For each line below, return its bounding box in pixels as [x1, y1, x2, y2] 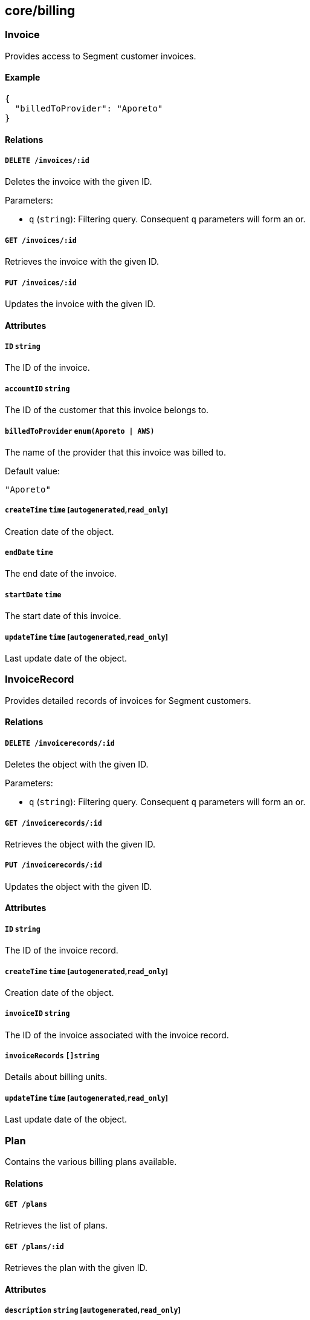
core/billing [5, 3, 76, 18]
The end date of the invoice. [5, 568, 117, 579]
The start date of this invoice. [5, 611, 121, 622]
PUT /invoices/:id [5, 278, 77, 287]
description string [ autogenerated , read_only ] [5, 1306, 181, 1315]
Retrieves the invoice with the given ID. [5, 256, 160, 267]
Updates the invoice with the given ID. [5, 298, 156, 309]
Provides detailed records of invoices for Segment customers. [5, 695, 251, 706]
